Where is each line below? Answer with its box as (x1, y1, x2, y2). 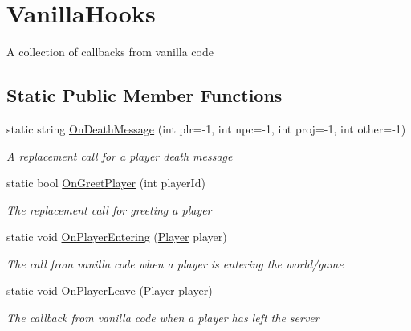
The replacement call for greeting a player (6, 201, 212, 218)
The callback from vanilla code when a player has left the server (6, 309, 319, 326)
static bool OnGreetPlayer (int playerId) (6, 174, 205, 191)
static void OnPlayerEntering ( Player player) (6, 228, 227, 245)
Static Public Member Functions (6, 83, 283, 108)
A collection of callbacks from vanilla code (6, 43, 214, 60)
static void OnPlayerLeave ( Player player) (6, 282, 213, 299)
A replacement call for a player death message (6, 147, 233, 164)
